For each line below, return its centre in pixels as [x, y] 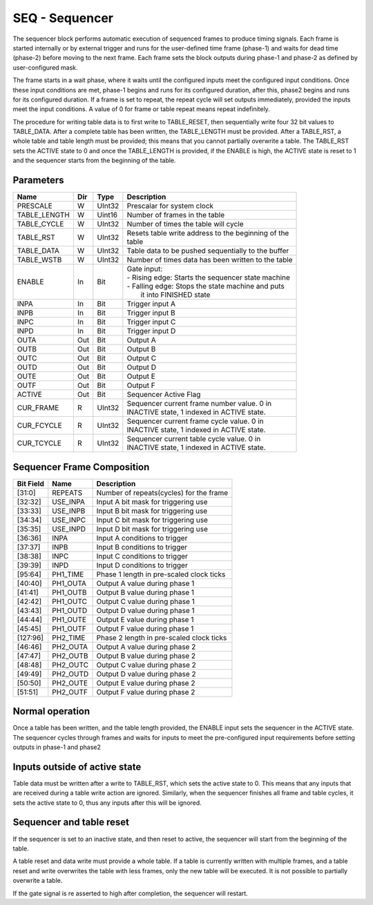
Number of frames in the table [176, 215]
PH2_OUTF [70, 692]
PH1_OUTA [69, 583]
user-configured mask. [46, 67]
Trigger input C [151, 322]
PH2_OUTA [70, 647]
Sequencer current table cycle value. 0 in [194, 439]
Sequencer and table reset [71, 823]
